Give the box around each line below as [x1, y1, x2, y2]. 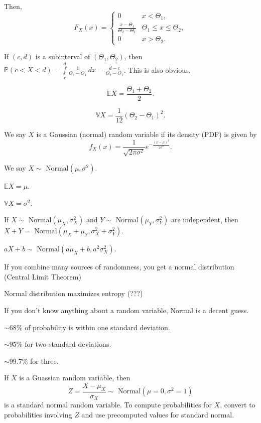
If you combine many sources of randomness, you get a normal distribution [4, 261, 234, 272]
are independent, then [171, 214, 238, 225]
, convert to [220, 399, 255, 410]
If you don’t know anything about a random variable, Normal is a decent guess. [4, 305, 249, 315]
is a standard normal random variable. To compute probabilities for [4, 399, 212, 410]
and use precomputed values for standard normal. [81, 409, 234, 419]
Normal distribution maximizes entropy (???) [4, 288, 143, 299]
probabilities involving [4, 409, 72, 419]
